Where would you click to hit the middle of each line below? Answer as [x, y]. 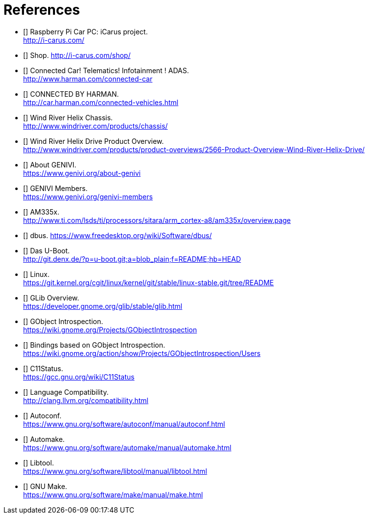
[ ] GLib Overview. [51, 298]
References [42, 10]
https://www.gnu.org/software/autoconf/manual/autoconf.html [124, 424]
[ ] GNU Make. [45, 486]
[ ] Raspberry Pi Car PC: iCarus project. [85, 31]
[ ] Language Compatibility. [66, 392]
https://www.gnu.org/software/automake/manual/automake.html [127, 447]
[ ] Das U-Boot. [46, 250]
